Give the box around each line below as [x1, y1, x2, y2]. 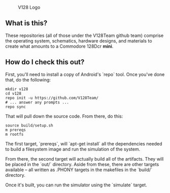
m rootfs [5, 132, 24, 137]
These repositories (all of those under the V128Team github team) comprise [5, 32, 164, 38]
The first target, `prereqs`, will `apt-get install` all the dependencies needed [5, 140, 162, 146]
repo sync [5, 104, 26, 109]
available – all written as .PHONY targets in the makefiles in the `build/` [5, 167, 153, 173]
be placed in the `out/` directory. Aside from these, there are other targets [5, 161, 159, 167]
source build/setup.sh [5, 123, 53, 128]
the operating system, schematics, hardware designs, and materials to [5, 37, 152, 44]
